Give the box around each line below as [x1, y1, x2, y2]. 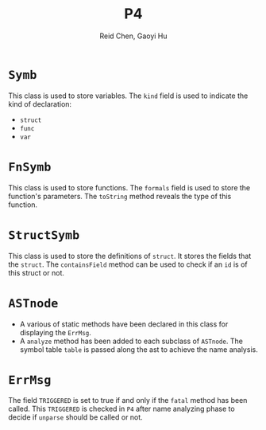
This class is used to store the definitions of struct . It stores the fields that [8, 251, 252, 260]
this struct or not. [8, 268, 65, 277]
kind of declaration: [8, 99, 72, 108]
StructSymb [8, 228, 80, 243]
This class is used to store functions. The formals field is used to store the [8, 182, 251, 192]
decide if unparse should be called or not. [8, 412, 143, 422]
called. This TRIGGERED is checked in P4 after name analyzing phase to [8, 404, 236, 414]
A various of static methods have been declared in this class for [19, 319, 229, 329]
